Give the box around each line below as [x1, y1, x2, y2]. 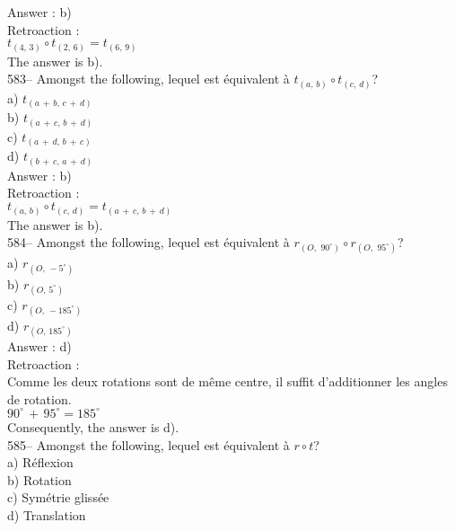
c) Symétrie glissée [7, 488, 109, 507]
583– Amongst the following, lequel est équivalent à [7, 69, 290, 88]
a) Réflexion [7, 453, 74, 472]
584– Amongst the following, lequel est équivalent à [7, 233, 290, 252]
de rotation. [7, 389, 72, 408]
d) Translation [7, 505, 86, 524]
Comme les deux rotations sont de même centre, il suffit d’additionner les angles [7, 372, 448, 391]
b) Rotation [7, 470, 72, 489]
